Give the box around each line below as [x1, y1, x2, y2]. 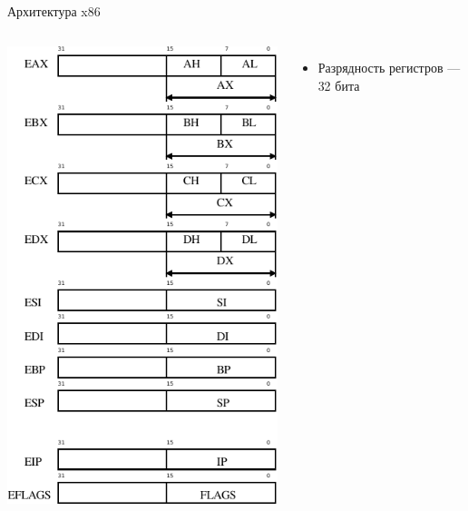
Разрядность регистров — [317, 57, 461, 76]
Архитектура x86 [7, 2, 101, 21]
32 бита [317, 75, 360, 94]
